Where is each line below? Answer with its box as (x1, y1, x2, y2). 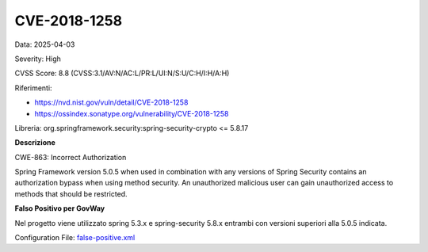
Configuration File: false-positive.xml (14, 233, 136, 242)
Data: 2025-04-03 (14, 40, 75, 49)
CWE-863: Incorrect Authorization (14, 152, 127, 162)
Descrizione (14, 138, 55, 147)
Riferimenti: (14, 83, 52, 93)
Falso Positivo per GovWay (14, 204, 105, 213)
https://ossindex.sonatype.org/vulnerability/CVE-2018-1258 (34, 109, 229, 118)
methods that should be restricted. (14, 189, 128, 198)
